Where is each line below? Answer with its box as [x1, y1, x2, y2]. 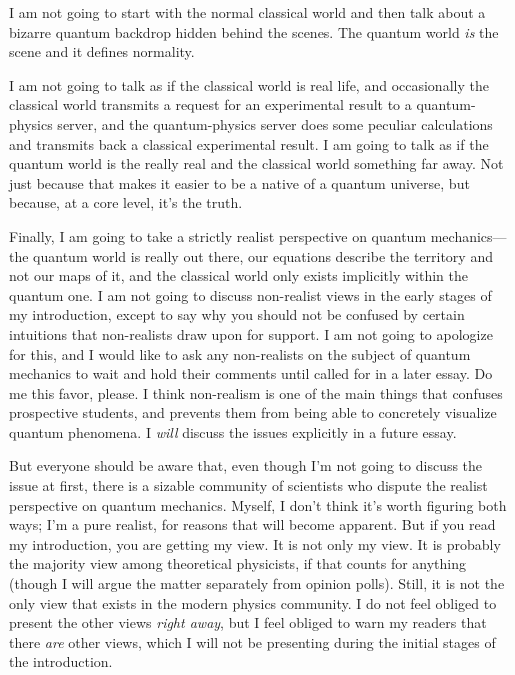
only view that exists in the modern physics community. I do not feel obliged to [9, 592, 497, 613]
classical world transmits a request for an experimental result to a [9, 94, 412, 115]
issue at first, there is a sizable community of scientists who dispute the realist [9, 475, 488, 496]
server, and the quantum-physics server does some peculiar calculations [57, 113, 493, 134]
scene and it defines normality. [9, 41, 195, 62]
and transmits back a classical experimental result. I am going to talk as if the [9, 133, 489, 154]
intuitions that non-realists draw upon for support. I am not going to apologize [9, 323, 493, 344]
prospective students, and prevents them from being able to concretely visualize [9, 402, 497, 423]
